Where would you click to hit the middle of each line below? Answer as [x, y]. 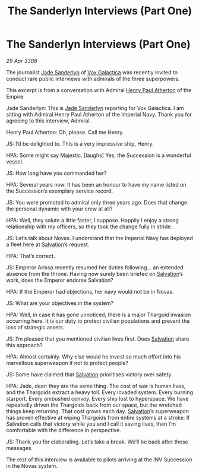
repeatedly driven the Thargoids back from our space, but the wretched [94, 405]
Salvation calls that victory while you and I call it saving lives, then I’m [91, 424]
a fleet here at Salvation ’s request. [48, 244]
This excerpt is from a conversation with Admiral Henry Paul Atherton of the [99, 90]
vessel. [15, 161]
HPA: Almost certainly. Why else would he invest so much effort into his [94, 356]
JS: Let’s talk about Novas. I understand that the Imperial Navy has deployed [99, 238]
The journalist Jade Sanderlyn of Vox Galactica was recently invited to [92, 72]
